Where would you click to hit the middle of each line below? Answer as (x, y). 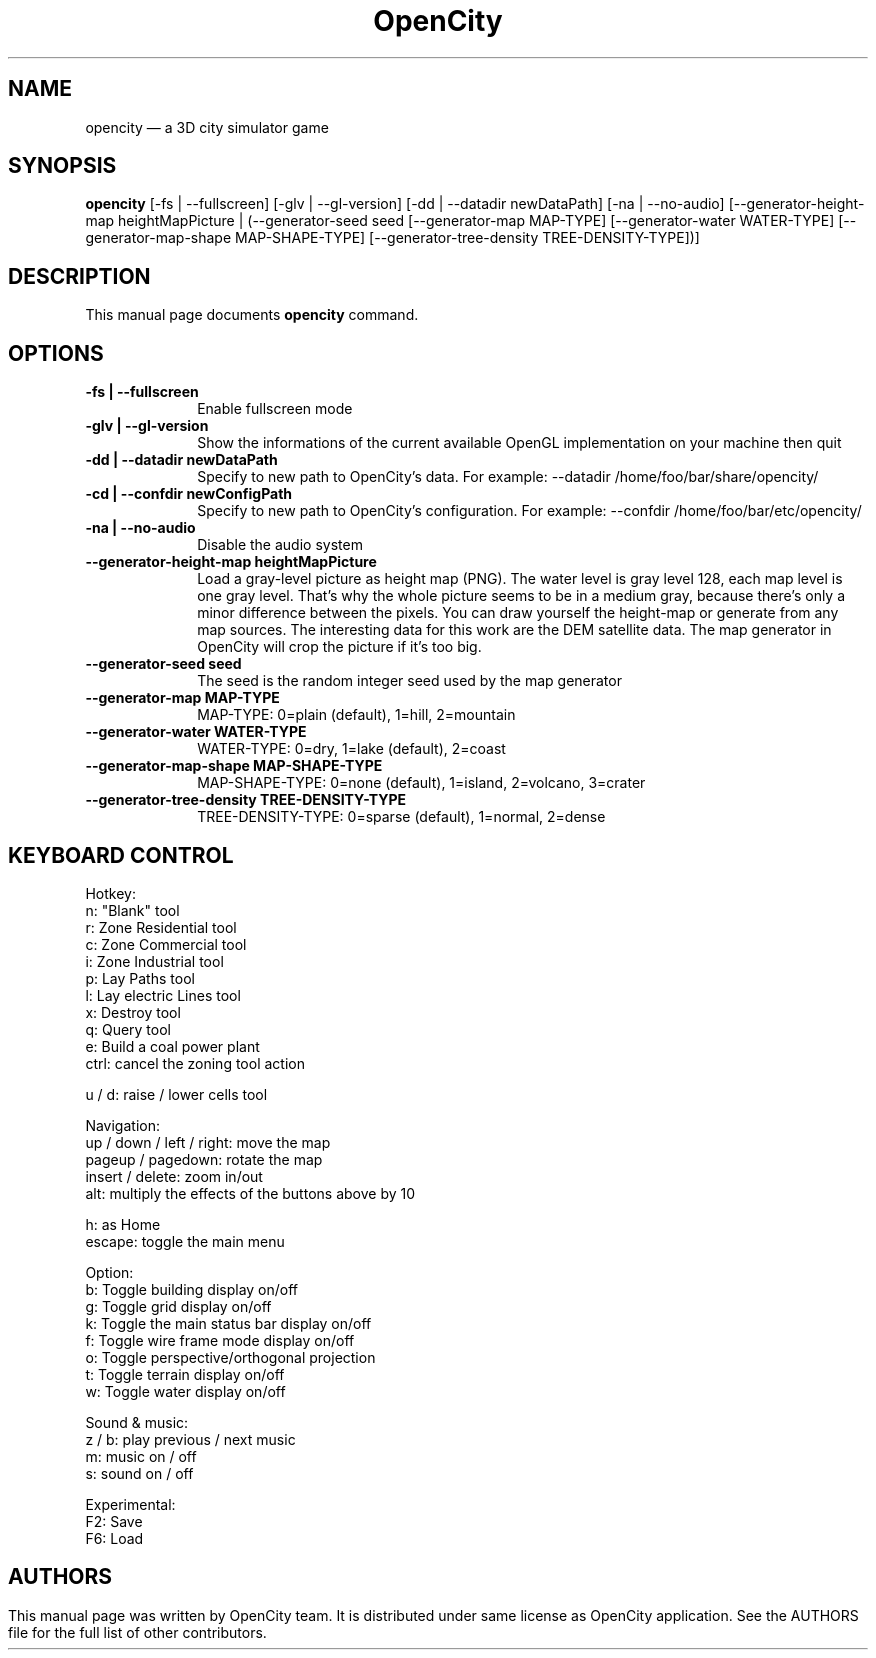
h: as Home (123, 1224)
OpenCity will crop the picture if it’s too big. (339, 647)
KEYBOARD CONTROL (121, 855)
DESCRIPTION (79, 276)
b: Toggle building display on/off (192, 1289)
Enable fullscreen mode (275, 409)
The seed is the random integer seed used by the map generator (409, 681)
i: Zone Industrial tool (154, 961)
